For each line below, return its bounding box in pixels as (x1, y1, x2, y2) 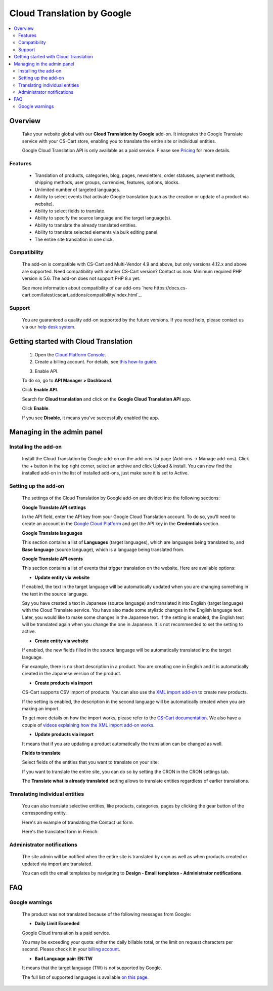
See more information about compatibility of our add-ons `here (22, 284, 153, 291)
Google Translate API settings (22, 504, 86, 510)
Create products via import (34, 680, 93, 686)
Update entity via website (34, 574, 90, 580)
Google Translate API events (22, 556, 83, 562)
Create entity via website (34, 638, 88, 644)
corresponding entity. (22, 810, 67, 816)
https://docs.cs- (154, 284, 188, 291)
